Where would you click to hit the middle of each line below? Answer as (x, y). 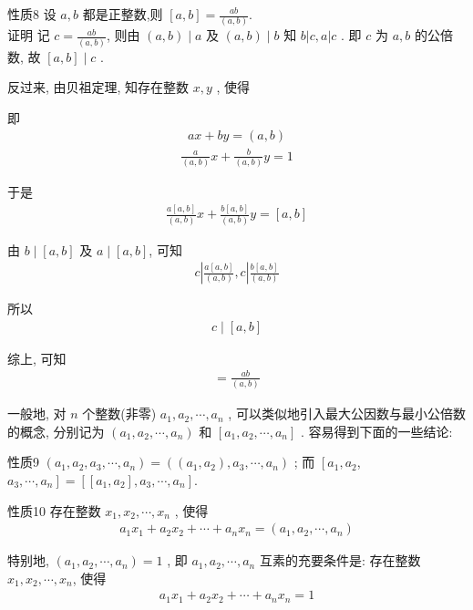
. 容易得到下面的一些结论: (377, 431)
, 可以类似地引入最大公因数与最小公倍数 (347, 414)
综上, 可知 (37, 358)
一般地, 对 (37, 414)
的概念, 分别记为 (56, 431)
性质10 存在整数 (54, 510)
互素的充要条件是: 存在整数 (340, 560)
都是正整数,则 (123, 14)
